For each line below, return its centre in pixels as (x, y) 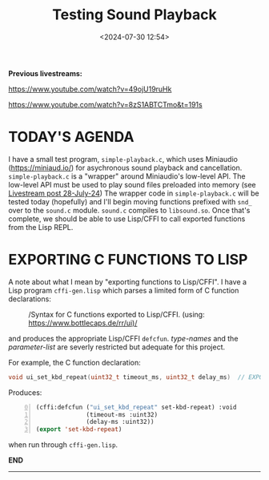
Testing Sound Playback (134, 15)
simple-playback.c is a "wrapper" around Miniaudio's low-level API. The (127, 176)
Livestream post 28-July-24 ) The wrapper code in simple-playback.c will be (134, 193)
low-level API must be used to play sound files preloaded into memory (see (132, 184)
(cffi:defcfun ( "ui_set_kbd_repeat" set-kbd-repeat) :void (136, 407)
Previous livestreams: (45, 73)
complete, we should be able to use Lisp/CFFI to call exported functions (127, 219)
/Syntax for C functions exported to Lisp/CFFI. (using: (117, 314)
